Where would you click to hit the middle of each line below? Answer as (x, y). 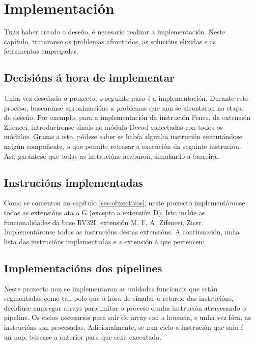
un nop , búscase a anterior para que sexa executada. (83, 336)
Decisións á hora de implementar (89, 77)
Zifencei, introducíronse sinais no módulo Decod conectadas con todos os (113, 127)
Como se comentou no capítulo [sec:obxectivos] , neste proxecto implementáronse (125, 203)
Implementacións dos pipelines (83, 268)
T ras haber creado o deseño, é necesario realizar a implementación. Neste (115, 32)
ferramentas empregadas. (41, 51)
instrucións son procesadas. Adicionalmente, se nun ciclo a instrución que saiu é (124, 327)
